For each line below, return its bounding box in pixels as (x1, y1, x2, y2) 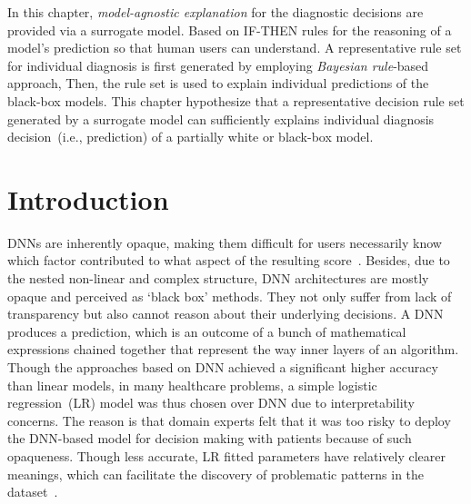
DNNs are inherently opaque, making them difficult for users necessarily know (7, 232, 442, 252)
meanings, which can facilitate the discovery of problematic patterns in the (7, 464, 425, 483)
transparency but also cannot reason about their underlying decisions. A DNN (7, 304, 444, 323)
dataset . (7, 482, 58, 501)
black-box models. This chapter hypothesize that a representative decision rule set (7, 91, 465, 110)
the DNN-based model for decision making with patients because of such (7, 429, 412, 448)
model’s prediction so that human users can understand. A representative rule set (7, 38, 462, 57)
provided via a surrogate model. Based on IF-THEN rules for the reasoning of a (7, 20, 452, 39)
